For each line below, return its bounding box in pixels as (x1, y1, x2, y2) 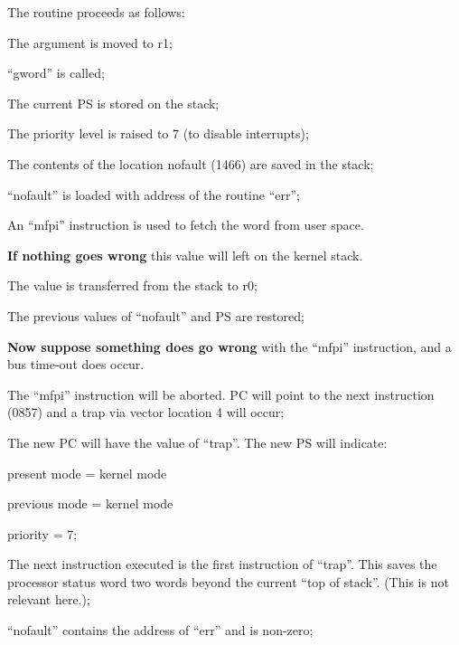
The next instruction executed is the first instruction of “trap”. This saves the (7, 555, 437, 574)
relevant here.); (7, 590, 90, 609)
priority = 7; (7, 524, 78, 543)
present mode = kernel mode (7, 463, 167, 482)
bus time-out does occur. (7, 355, 145, 374)
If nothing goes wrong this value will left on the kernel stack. (7, 245, 363, 264)
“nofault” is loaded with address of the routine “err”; (7, 185, 300, 204)
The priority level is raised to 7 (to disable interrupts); (7, 124, 309, 143)
